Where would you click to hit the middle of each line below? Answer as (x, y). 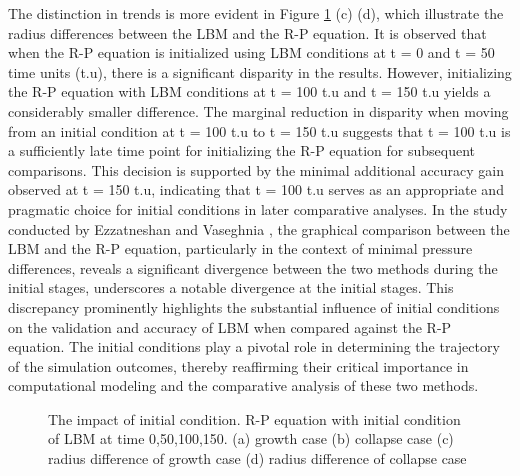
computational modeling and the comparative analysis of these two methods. (243, 385)
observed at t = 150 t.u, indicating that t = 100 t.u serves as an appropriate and (256, 189)
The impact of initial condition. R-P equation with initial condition (254, 418)
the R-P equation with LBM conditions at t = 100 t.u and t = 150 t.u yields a (249, 91)
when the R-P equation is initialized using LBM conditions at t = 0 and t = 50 (251, 52)
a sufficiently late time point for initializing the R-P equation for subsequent (241, 150)
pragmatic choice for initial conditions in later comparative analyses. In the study (258, 208)
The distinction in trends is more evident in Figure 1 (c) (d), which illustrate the (256, 13)
